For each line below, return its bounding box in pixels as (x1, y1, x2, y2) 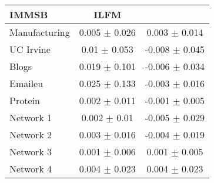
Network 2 (9, 128, 52, 141)
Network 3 (9, 145, 52, 158)
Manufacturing (9, 25, 70, 39)
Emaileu (9, 76, 44, 90)
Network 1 (9, 111, 52, 124)
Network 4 (9, 162, 52, 175)
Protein (9, 94, 40, 107)
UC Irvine (9, 42, 51, 56)
